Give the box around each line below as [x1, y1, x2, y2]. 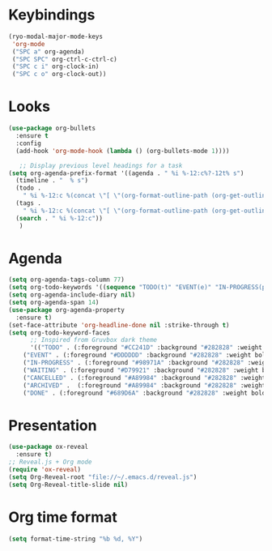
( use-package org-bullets [8, 124, 96, 133]
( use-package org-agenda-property [8, 305, 125, 314]
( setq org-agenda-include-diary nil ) [8, 291, 136, 299]
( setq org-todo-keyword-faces [8, 328, 111, 337]
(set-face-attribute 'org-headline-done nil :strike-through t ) [8, 321, 230, 329]
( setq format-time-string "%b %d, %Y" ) [8, 535, 143, 543]
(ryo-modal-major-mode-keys [8, 32, 104, 41]
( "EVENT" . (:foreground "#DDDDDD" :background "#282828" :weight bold [23, 351, 270, 360]
